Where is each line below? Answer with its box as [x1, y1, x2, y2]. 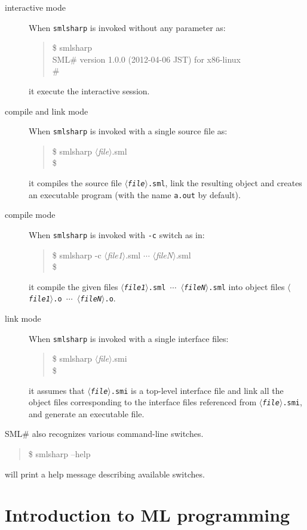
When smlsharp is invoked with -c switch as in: [29, 228, 205, 241]
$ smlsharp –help [28, 448, 91, 460]
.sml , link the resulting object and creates [148, 177, 302, 189]
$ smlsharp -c [52, 248, 102, 261]
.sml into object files [208, 280, 285, 292]
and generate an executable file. [29, 407, 145, 420]
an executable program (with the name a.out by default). [29, 188, 241, 201]
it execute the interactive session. [29, 85, 150, 97]
